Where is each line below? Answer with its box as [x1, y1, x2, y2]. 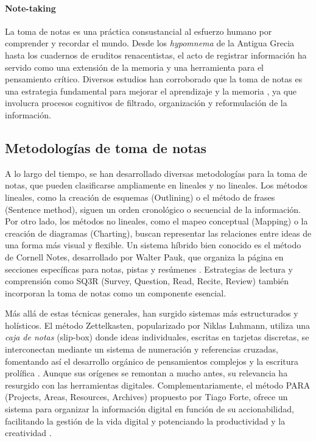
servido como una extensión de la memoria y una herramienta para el [5, 60, 264, 73]
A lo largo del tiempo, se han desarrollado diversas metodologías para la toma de [5, 167, 307, 179]
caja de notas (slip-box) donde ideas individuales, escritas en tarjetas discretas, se [5, 331, 309, 343]
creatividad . [5, 426, 52, 439]
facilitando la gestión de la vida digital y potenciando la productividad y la [5, 414, 286, 427]
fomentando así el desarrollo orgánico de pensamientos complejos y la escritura [5, 354, 299, 367]
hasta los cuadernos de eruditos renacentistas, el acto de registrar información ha [5, 48, 307, 61]
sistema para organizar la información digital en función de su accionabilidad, [5, 403, 294, 415]
